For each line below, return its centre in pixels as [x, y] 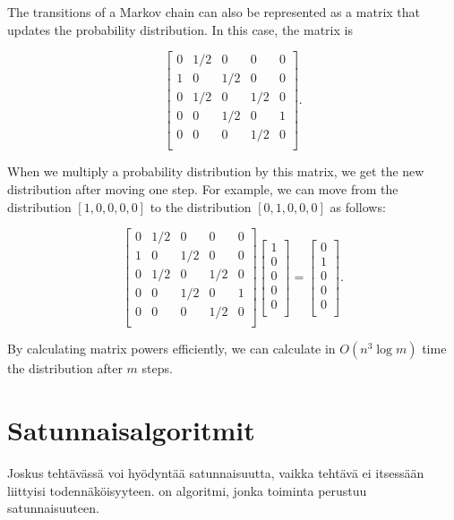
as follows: [358, 206]
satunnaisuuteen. [53, 508]
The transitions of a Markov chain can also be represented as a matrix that [214, 12]
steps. [157, 368]
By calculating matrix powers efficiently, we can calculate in [171, 349]
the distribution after [65, 368]
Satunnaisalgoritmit [131, 430]
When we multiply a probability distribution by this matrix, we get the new [216, 171]
